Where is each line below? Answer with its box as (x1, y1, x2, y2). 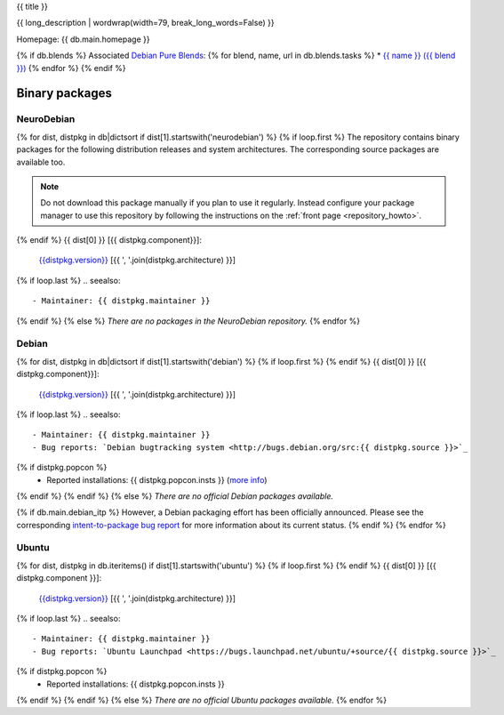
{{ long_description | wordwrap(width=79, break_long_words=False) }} (16, 18, 275, 28)
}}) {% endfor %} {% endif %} (16, 62, 126, 73)
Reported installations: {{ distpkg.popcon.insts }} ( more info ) (46, 474, 268, 485)
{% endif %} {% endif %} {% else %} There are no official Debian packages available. (16, 490, 333, 502)
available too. (16, 157, 66, 167)
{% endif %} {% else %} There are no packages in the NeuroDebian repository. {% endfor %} (16, 316, 360, 326)
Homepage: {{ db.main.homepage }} (16, 34, 150, 44)
